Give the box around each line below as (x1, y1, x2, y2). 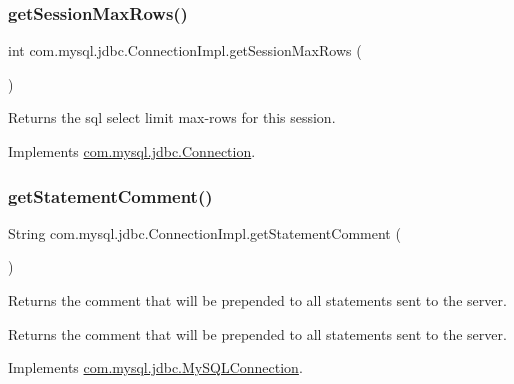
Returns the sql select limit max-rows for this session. (8, 107, 336, 128)
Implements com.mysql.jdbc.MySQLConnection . (8, 357, 303, 378)
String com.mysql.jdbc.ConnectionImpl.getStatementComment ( (8, 222, 401, 243)
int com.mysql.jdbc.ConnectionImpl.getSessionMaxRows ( (8, 40, 362, 61)
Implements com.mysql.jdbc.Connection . (8, 141, 256, 161)
